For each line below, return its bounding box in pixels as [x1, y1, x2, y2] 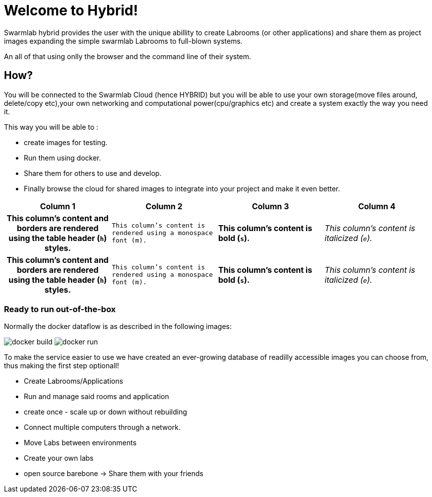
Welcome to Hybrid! [4, 2, 138, 19]
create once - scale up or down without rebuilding [24, 408, 187, 416]
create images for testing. [24, 138, 108, 147]
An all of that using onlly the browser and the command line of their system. [4, 52, 251, 61]
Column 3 [251, 201, 289, 211]
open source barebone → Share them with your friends [24, 469, 203, 478]
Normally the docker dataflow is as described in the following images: [4, 322, 232, 331]
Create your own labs [24, 454, 94, 463]
